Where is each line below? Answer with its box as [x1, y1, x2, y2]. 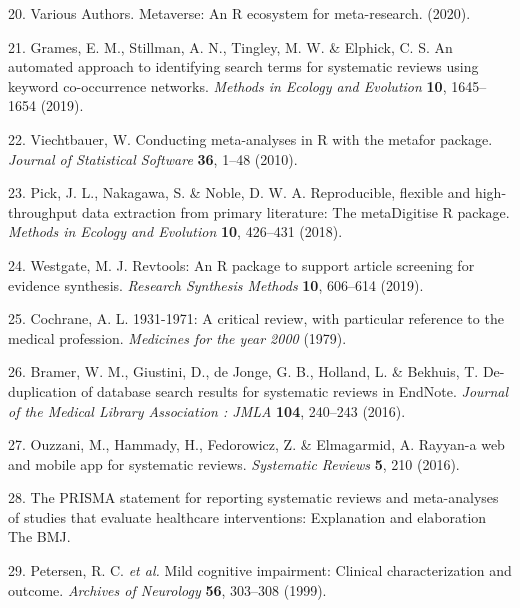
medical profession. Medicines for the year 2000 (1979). [8, 327, 347, 348]
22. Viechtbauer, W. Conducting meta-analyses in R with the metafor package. [8, 128, 493, 149]
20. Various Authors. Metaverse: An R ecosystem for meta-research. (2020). [8, 3, 471, 23]
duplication [8, 380, 77, 401]
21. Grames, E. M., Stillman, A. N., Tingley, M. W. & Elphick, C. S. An [8, 36, 453, 57]
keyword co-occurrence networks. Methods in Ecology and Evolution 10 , [8, 75, 447, 96]
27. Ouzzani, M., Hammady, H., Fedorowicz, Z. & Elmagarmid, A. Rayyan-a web [8, 434, 505, 455]
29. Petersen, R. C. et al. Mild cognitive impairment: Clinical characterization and [8, 560, 512, 581]
